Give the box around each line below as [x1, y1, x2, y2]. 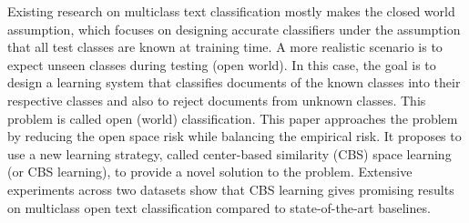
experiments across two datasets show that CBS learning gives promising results [7, 179, 454, 198]
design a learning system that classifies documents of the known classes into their [7, 73, 461, 92]
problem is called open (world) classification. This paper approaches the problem [7, 108, 458, 127]
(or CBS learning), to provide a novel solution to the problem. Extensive [7, 162, 413, 181]
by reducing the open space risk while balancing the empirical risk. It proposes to [7, 127, 462, 146]
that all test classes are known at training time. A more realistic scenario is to [7, 37, 443, 56]
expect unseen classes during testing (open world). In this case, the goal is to [7, 55, 436, 74]
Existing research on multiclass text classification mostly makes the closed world [7, 2, 455, 20]
